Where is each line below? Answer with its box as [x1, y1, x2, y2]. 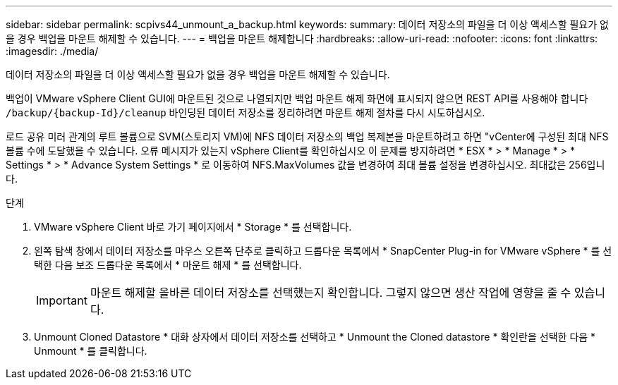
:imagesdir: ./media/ [6, 45, 99, 57]
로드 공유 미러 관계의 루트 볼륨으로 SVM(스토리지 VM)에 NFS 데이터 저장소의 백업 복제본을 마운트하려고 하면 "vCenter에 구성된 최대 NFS [6, 130, 609, 142]
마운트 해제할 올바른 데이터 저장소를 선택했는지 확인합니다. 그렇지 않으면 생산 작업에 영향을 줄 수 [90, 286, 571, 300]
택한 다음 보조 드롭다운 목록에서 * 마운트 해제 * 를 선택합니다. [34, 259, 302, 271]
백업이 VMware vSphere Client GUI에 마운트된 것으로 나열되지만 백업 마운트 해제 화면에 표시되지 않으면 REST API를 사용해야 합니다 [6, 92, 588, 104]
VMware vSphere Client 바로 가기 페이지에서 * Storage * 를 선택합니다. [34, 221, 352, 233]
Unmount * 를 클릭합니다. [34, 345, 147, 357]
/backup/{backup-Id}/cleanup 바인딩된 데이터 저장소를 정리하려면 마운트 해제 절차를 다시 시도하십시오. [6, 106, 485, 118]
